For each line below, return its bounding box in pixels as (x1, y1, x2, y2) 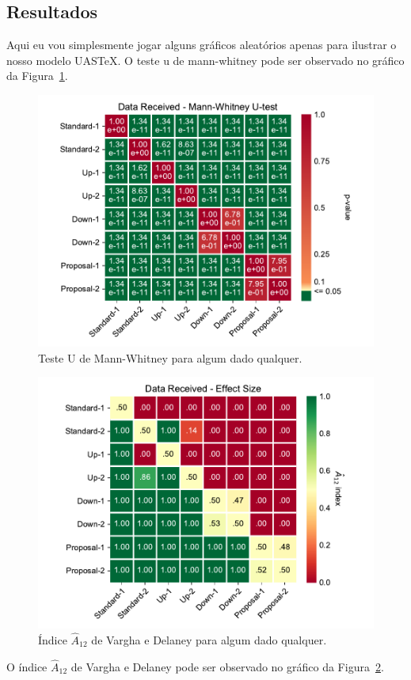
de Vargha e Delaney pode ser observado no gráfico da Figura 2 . (70, 658, 384, 674)
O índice (6, 658, 48, 674)
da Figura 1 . (6, 67, 68, 84)
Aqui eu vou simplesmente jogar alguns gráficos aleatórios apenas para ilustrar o (6, 36, 397, 53)
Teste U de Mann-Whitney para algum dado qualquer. (38, 349, 303, 366)
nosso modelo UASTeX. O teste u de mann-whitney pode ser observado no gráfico (6, 51, 405, 68)
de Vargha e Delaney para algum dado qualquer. (91, 631, 327, 648)
